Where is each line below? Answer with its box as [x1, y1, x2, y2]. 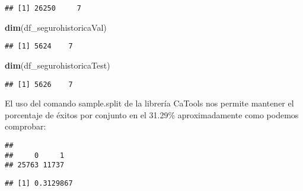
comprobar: [5, 120, 46, 132]
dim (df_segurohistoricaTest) [5, 59, 110, 71]
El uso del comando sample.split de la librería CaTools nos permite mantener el [5, 97, 294, 109]
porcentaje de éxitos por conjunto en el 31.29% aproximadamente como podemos [5, 108, 299, 121]
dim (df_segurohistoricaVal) [5, 21, 107, 33]
